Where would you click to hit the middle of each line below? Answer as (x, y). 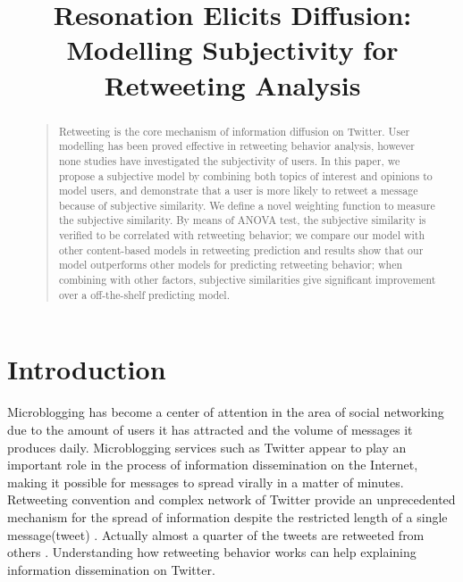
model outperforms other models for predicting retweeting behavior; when (231, 265)
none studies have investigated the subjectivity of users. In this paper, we (229, 160)
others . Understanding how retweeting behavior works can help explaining (212, 552)
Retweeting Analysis (232, 84)
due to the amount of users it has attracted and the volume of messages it (210, 429)
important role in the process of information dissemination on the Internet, (213, 465)
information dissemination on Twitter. (111, 569)
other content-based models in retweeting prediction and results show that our (241, 249)
